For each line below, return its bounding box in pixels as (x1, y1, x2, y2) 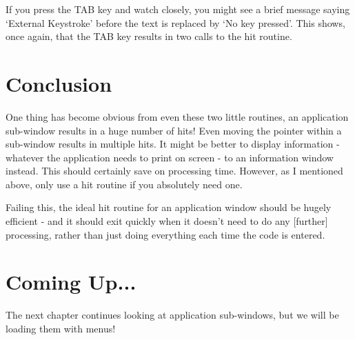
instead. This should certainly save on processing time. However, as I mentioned (6, 163, 343, 178)
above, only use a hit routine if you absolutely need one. (6, 177, 243, 191)
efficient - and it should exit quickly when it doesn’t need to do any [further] (6, 214, 328, 228)
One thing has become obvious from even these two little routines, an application (6, 109, 349, 123)
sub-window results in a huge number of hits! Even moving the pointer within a (6, 123, 342, 137)
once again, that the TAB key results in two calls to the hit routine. (6, 29, 292, 43)
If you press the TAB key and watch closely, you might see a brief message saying (6, 2, 350, 16)
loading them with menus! (6, 321, 116, 335)
